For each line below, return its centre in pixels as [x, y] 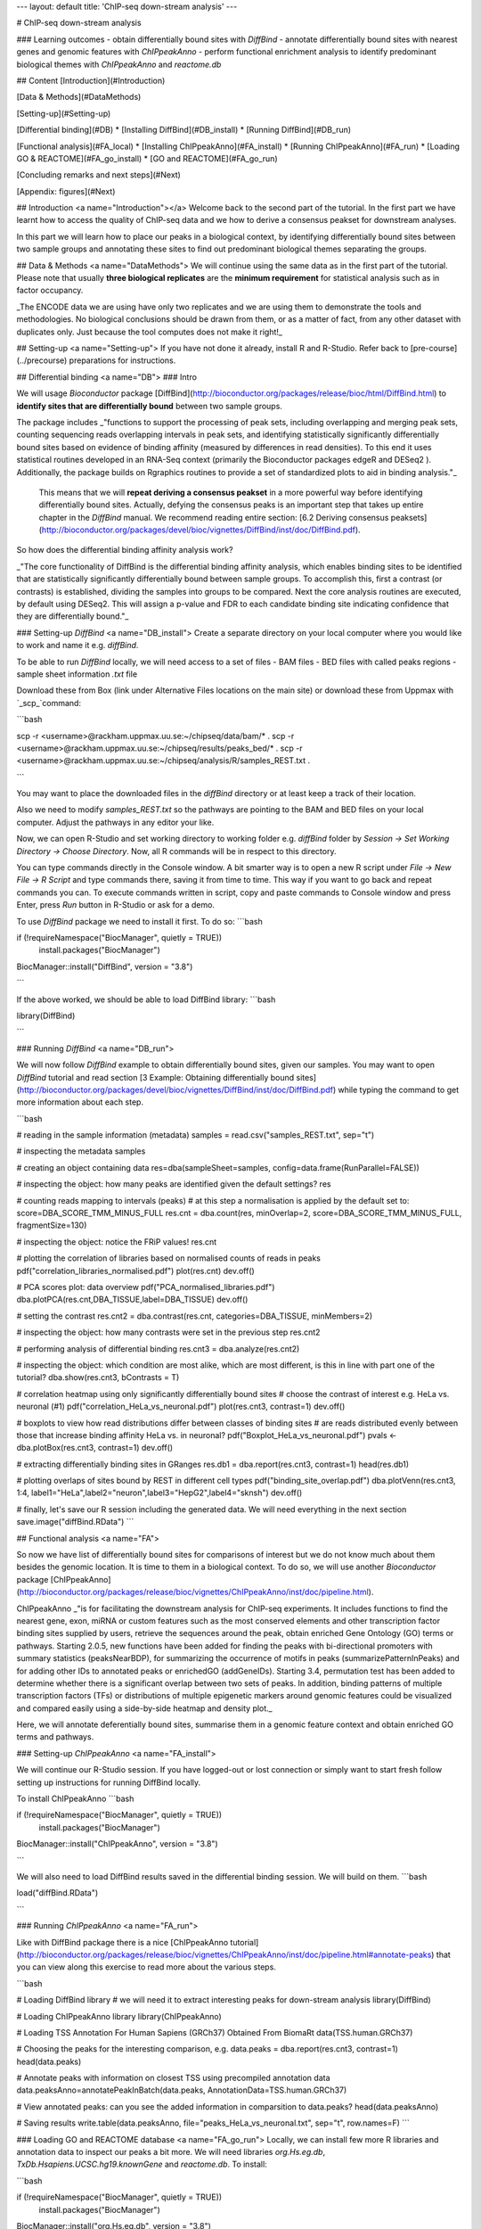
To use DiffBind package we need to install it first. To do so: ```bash [139, 921]
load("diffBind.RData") [57, 1893]
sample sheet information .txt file [77, 674]
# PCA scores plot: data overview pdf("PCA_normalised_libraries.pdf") [146, 1287]
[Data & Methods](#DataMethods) [79, 97]
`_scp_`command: [49, 703]
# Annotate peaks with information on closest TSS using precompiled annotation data [173, 2078]
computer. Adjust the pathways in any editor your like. [115, 822]
